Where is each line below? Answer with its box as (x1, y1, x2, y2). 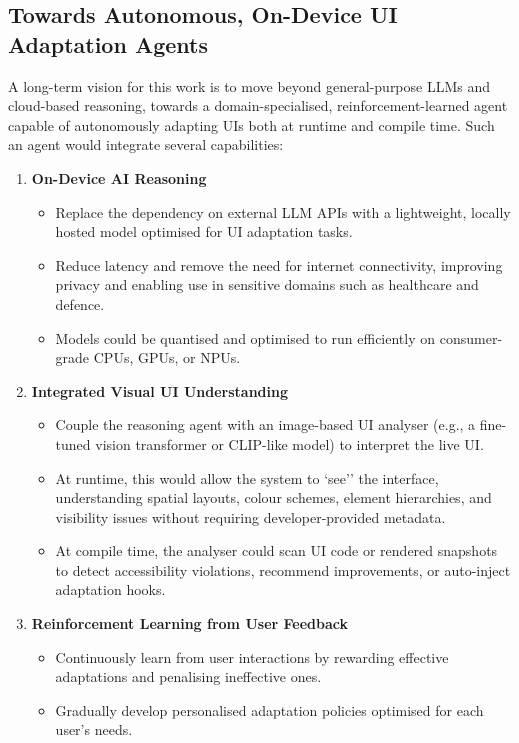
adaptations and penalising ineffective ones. (55, 666, 322, 687)
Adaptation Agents (8, 28, 208, 59)
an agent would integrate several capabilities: (8, 134, 284, 155)
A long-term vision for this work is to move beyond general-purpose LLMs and (8, 75, 491, 96)
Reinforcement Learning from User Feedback (31, 613, 348, 634)
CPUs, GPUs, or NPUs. (93, 347, 241, 368)
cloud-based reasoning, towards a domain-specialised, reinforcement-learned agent (8, 95, 508, 116)
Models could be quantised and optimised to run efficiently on (55, 327, 436, 348)
